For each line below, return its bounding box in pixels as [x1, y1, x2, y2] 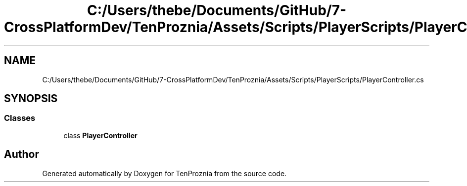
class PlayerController [63, 131, 138, 140]
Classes [4, 113, 36, 123]
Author [4, 148, 39, 161]
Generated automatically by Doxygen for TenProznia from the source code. [42, 169, 287, 178]
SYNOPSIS [4, 92, 58, 105]
